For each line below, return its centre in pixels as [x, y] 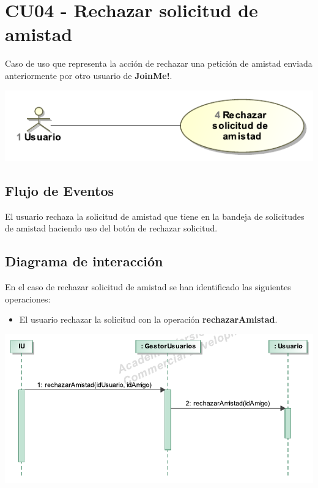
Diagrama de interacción [84, 261]
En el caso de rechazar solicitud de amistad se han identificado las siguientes [148, 287]
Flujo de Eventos [60, 190]
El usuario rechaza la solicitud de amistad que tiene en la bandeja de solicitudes [155, 216]
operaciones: [28, 298]
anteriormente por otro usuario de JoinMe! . [89, 75]
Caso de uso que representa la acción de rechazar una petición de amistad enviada [159, 63]
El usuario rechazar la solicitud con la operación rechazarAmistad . [148, 319]
